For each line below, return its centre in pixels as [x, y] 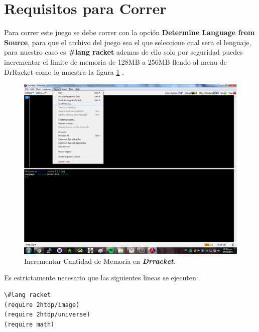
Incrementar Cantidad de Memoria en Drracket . [100, 261]
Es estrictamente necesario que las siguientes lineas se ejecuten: [101, 278]
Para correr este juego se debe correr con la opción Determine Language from [129, 32]
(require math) [29, 324]
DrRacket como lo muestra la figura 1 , [64, 71]
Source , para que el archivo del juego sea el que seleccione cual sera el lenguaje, [128, 42]
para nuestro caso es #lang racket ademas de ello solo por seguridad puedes [123, 52]
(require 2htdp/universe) [47, 315]
